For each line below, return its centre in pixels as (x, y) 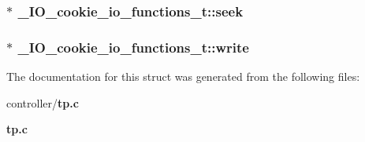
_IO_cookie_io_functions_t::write (133, 47)
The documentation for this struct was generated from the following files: (183, 76)
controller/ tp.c (43, 102)
